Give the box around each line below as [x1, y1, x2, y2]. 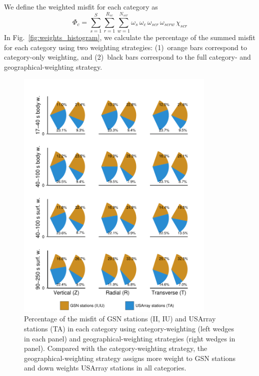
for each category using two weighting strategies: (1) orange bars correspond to [4, 42, 247, 52]
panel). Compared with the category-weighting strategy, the [24, 343, 207, 353]
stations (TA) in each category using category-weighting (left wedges [24, 323, 234, 334]
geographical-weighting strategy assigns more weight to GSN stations [24, 352, 235, 363]
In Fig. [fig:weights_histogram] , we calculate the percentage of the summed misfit [4, 32, 255, 43]
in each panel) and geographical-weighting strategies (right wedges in [24, 333, 235, 343]
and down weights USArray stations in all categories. [24, 362, 186, 373]
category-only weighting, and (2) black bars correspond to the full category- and [4, 52, 251, 62]
